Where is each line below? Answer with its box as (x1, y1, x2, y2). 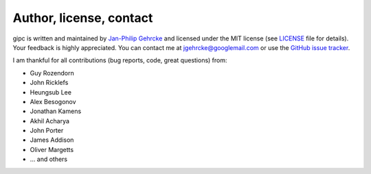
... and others (30, 155, 68, 164)
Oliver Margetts (30, 145, 74, 153)
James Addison (30, 136, 74, 144)
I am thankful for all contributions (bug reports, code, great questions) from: (12, 56, 227, 64)
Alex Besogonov (30, 97, 76, 105)
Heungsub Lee (30, 88, 72, 96)
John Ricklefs (30, 79, 69, 87)
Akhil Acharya (30, 116, 70, 125)
